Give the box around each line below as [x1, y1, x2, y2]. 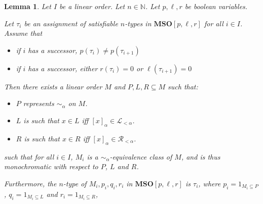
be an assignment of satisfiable [24, 18, 118, 28]
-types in [125, 18, 152, 28]
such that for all [4, 151, 54, 162]
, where [198, 178, 221, 188]
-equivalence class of [109, 151, 172, 162]
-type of [63, 178, 87, 188]
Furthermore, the [4, 178, 57, 188]
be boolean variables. [184, 1, 248, 11]
